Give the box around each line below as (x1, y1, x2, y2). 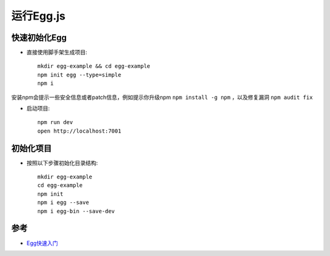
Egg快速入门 (26, 239, 58, 247)
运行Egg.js (11, 9, 66, 23)
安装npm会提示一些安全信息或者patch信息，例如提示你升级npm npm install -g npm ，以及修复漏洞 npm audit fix (11, 93, 313, 101)
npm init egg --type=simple (37, 71, 122, 78)
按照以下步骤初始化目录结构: (26, 159, 98, 166)
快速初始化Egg (11, 32, 67, 43)
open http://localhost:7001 (37, 127, 122, 134)
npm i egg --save (37, 199, 89, 206)
